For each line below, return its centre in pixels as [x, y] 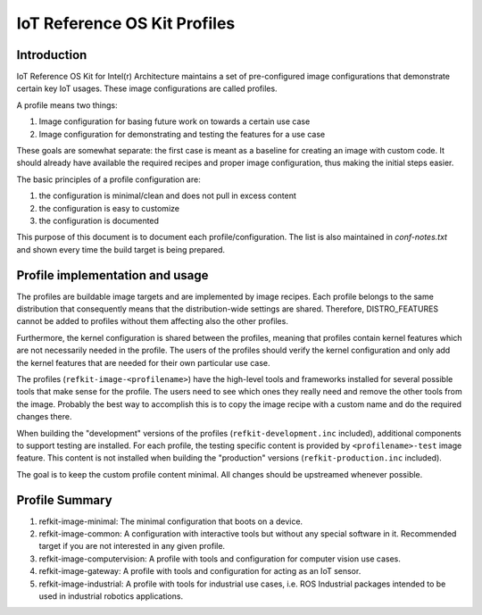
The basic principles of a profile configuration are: [108, 179]
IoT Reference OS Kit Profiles [126, 23]
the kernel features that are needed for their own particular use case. [144, 362]
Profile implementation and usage [112, 275]
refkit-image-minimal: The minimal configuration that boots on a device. [171, 521]
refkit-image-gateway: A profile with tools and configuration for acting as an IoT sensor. [200, 571]
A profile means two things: [67, 105]
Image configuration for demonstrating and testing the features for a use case [182, 134]
